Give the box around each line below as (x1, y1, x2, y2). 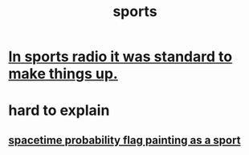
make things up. (8, 65, 118, 83)
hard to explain (8, 101, 110, 120)
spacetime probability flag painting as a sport (8, 133, 241, 147)
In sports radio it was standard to (8, 47, 233, 66)
